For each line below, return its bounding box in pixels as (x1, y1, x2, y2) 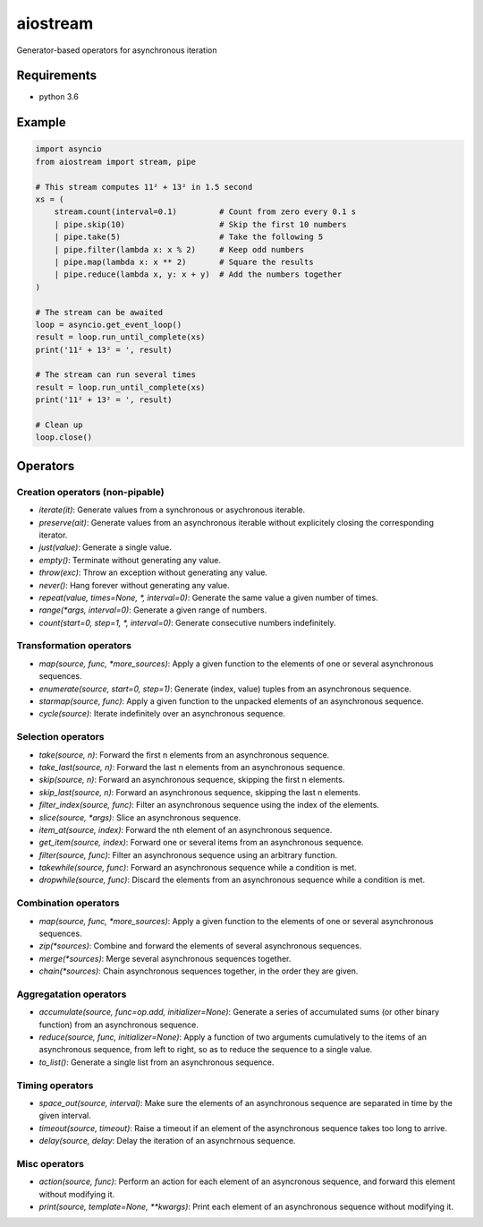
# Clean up (35, 420, 83, 430)
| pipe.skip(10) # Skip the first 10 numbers (54, 219, 347, 229)
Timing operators (16, 1079, 94, 1092)
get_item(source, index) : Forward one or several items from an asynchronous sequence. (38, 837, 364, 848)
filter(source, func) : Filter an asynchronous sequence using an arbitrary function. (38, 849, 338, 860)
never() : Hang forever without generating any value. (38, 579, 230, 590)
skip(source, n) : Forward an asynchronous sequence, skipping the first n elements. (38, 775, 345, 785)
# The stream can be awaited (35, 307, 164, 317)
